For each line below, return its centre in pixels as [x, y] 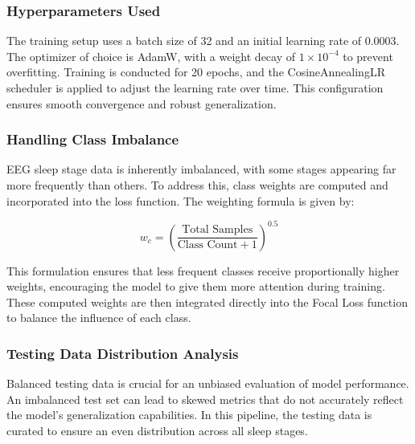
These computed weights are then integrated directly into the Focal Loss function [207, 301]
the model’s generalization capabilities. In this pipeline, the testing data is [189, 415]
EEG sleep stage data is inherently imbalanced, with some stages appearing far [201, 169]
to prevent [368, 56]
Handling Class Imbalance [93, 139]
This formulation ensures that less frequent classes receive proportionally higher [203, 270]
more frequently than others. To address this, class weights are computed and [197, 185]
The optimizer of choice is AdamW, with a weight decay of [151, 56]
